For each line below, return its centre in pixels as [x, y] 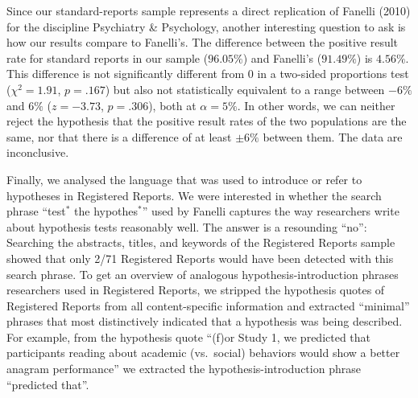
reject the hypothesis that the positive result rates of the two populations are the [207, 121]
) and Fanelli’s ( [282, 57]
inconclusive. [38, 152]
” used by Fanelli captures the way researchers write [271, 211]
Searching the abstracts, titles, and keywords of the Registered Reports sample [201, 242]
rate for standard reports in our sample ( [108, 57]
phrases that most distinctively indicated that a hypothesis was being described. [205, 321]
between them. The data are [333, 136]
